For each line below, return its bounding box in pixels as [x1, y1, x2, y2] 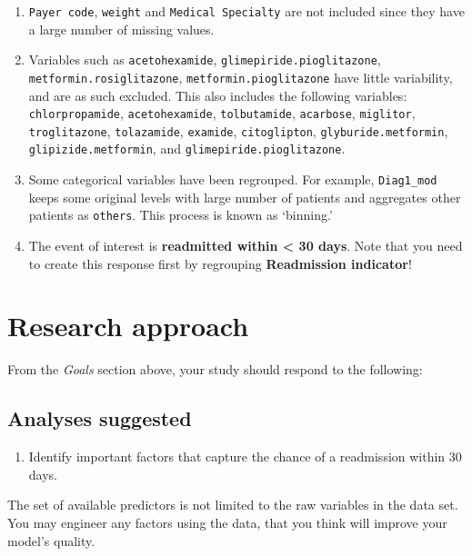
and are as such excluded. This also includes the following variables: [28, 85, 407, 104]
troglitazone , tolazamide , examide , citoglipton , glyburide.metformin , [28, 121, 448, 140]
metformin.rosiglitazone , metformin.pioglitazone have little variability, [28, 67, 453, 86]
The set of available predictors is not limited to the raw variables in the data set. [7, 495, 458, 514]
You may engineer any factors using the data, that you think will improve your [7, 512, 447, 531]
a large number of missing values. [28, 19, 215, 38]
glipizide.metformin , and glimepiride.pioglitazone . [28, 139, 346, 158]
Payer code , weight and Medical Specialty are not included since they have [28, 2, 465, 20]
